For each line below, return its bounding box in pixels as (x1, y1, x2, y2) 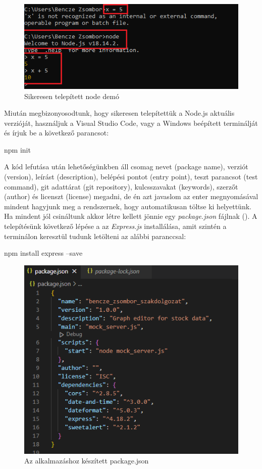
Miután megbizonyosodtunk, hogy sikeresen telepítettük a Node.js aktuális (4, 108, 235, 118)
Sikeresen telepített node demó (24, 90, 119, 101)
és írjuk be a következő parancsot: (4, 127, 109, 138)
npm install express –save (4, 248, 83, 258)
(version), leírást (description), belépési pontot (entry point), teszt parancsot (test (4, 171, 258, 182)
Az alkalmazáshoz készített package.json (24, 455, 149, 466)
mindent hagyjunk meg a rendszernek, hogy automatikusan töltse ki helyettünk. (4, 201, 251, 211)
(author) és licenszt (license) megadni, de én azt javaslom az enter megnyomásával (4, 191, 258, 202)
